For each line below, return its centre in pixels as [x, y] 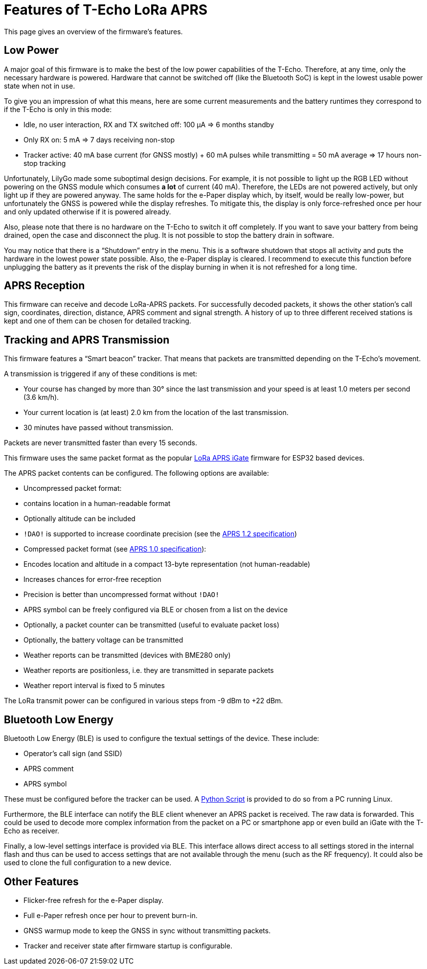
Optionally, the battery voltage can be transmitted [103, 640]
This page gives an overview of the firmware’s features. [93, 31]
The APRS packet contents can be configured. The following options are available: [136, 473]
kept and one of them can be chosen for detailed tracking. [98, 321]
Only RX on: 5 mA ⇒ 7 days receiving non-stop [99, 139]
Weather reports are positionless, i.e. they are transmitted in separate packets [149, 670]
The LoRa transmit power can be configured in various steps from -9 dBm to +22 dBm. [144, 701]
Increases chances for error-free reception [92, 579]
